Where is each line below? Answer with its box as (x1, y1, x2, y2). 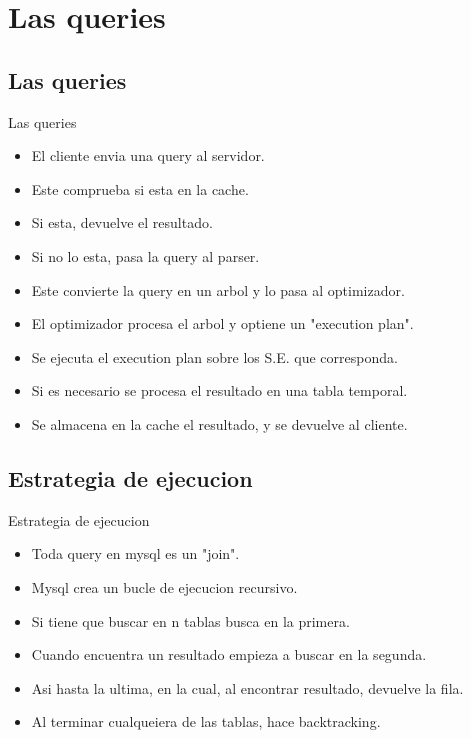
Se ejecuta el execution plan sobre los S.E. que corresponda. (31, 346, 398, 367)
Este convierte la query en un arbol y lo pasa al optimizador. (31, 279, 405, 300)
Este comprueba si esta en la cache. (31, 178, 249, 199)
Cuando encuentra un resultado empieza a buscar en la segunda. (31, 644, 427, 665)
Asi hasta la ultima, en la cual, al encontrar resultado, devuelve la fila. (31, 677, 464, 698)
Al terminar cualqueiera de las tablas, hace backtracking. (31, 711, 381, 732)
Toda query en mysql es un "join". (31, 543, 240, 564)
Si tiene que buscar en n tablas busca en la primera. (31, 610, 350, 631)
